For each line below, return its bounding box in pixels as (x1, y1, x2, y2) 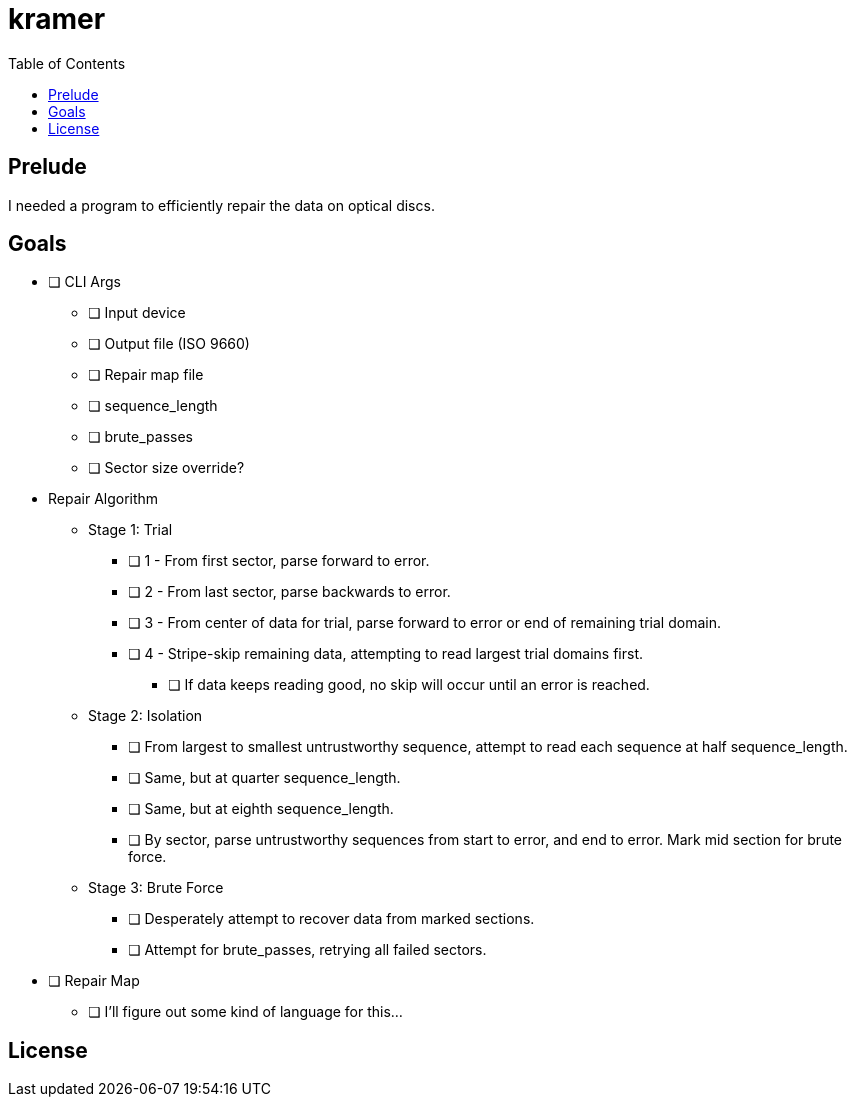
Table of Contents (8, 54, 126, 72)
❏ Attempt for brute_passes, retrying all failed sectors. (128, 941, 487, 959)
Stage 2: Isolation (88, 707, 203, 725)
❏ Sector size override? (88, 459, 245, 477)
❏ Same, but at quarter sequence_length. (128, 769, 401, 787)
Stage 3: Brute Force (88, 879, 224, 897)
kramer (8, 2, 106, 36)
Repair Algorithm (48, 490, 159, 508)
